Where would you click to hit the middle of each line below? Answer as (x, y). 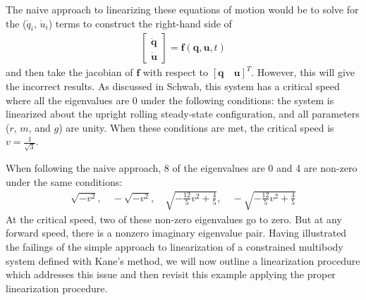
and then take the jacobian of (69, 72)
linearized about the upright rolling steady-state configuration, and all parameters (183, 114)
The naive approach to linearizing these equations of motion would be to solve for (182, 9)
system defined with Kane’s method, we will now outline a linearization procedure (183, 260)
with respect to (175, 72)
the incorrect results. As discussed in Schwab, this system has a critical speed (173, 86)
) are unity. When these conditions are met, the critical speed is (196, 127)
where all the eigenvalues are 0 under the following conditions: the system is (170, 100)
